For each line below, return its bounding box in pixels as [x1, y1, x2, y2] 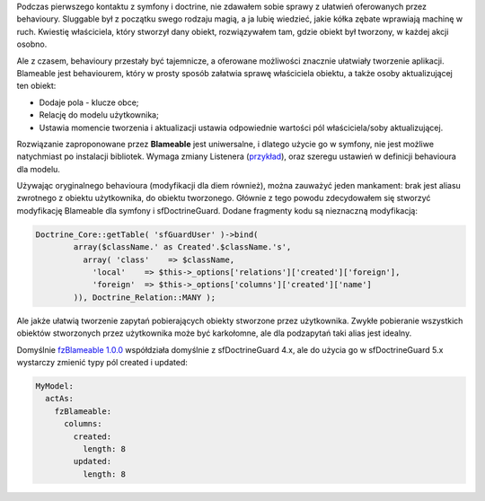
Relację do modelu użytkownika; [39, 110, 159, 120]
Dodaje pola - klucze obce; [39, 97, 139, 108]
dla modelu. [16, 163, 60, 174]
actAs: [45, 393, 75, 404]
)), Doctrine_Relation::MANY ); [73, 292, 216, 303]
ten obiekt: [16, 81, 57, 92]
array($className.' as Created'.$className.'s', [73, 242, 292, 252]
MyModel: [35, 381, 75, 391]
